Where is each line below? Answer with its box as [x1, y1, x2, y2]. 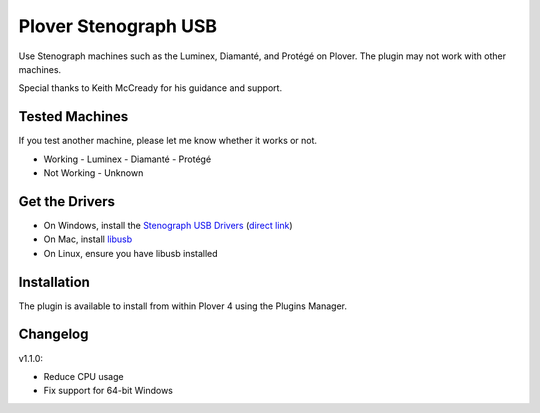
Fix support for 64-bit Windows [43, 385, 174, 397]
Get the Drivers [18, 193, 115, 210]
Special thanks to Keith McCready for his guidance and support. [18, 82, 283, 94]
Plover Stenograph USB [18, 15, 218, 37]
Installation [18, 273, 90, 290]
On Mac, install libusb [43, 233, 133, 245]
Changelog [18, 326, 89, 343]
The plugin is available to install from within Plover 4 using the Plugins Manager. [18, 300, 347, 312]
